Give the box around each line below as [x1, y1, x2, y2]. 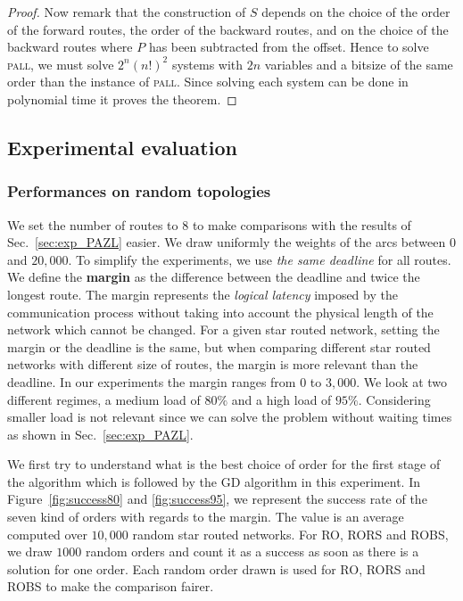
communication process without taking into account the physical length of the [7, 302, 434, 321]
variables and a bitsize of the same [264, 54, 453, 73]
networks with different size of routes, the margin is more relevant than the [7, 355, 418, 374]
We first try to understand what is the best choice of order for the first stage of [7, 455, 441, 473]
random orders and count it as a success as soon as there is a [85, 542, 419, 561]
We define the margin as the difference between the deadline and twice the [7, 268, 420, 286]
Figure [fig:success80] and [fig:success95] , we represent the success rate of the [7, 490, 427, 508]
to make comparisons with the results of [192, 215, 411, 234]
